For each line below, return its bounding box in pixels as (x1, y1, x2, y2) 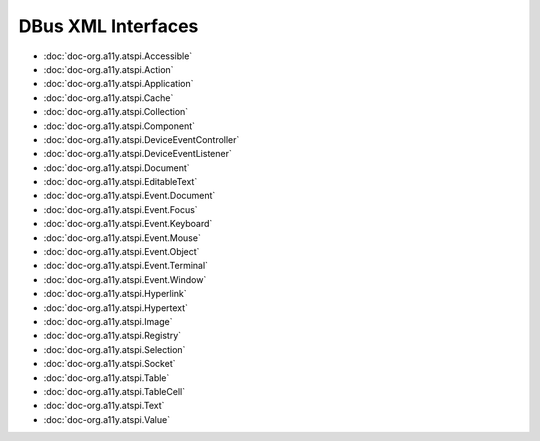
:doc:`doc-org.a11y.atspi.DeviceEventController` (43, 133, 240, 145)
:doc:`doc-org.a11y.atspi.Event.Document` (43, 190, 216, 202)
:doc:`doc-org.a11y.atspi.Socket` (43, 358, 176, 370)
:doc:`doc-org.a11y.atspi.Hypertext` (43, 301, 189, 314)
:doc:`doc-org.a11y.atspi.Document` (43, 161, 190, 174)
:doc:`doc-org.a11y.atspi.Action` (43, 63, 174, 75)
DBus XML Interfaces (18, 15, 199, 37)
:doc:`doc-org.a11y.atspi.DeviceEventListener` (43, 148, 232, 160)
